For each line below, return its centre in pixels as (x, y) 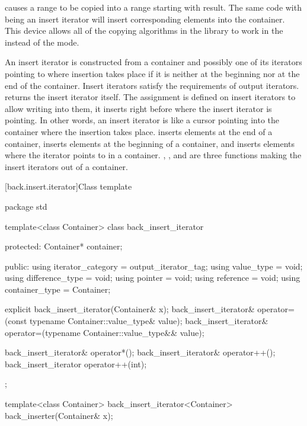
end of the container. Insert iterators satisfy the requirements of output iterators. (152, 85)
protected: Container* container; (64, 246)
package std (26, 206)
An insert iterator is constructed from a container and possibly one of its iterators (153, 62)
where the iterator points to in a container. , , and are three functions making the (153, 155)
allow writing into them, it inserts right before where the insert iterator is (138, 108)
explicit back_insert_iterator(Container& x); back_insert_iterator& (130, 309)
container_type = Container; (58, 289)
